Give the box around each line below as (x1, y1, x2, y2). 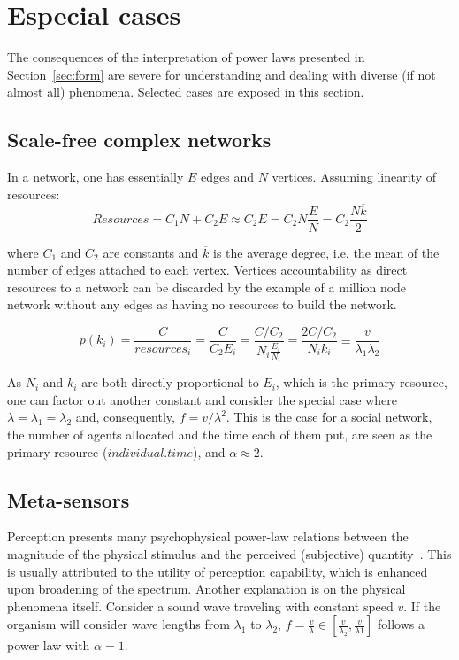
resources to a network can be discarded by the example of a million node (7, 277, 407, 296)
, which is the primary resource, (275, 373, 448, 392)
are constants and (103, 243, 199, 261)
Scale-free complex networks (7, 126, 272, 153)
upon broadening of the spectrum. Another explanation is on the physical (7, 579, 406, 598)
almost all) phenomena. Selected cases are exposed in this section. (7, 82, 364, 101)
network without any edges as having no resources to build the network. (7, 295, 397, 314)
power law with (7, 636, 90, 655)
